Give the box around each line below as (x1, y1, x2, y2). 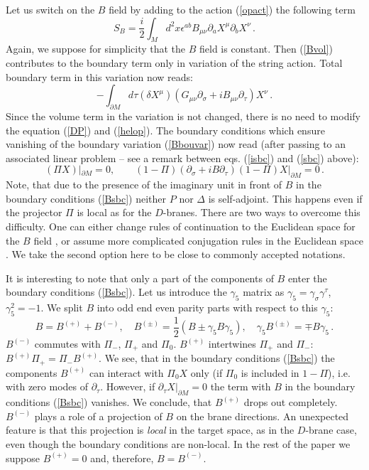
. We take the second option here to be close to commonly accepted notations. (6, 247, 346, 262)
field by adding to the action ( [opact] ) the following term (109, 2, 356, 16)
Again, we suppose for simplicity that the (6, 41, 186, 56)
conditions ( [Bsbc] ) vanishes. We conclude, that (6, 395, 212, 410)
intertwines (208, 336, 256, 351)
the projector (6, 205, 62, 220)
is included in (241, 365, 299, 380)
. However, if (100, 379, 155, 394)
